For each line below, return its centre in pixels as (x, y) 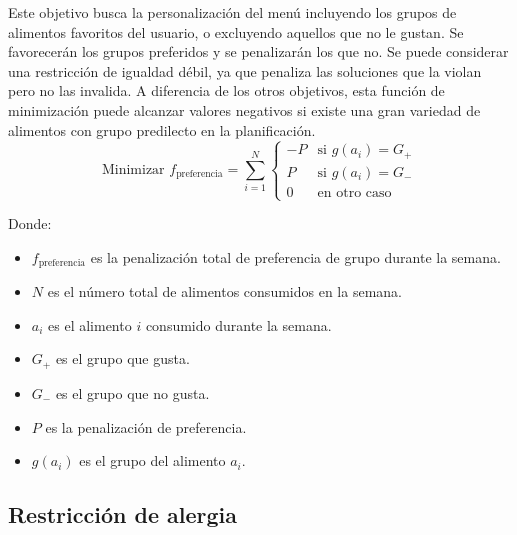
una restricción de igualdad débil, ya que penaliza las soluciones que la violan (245, 70)
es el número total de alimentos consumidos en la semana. (224, 291)
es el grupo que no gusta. (132, 392)
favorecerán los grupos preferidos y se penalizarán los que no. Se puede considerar (258, 51)
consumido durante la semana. (238, 324)
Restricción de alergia (122, 514)
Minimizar (133, 169)
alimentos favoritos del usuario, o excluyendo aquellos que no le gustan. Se (236, 31)
